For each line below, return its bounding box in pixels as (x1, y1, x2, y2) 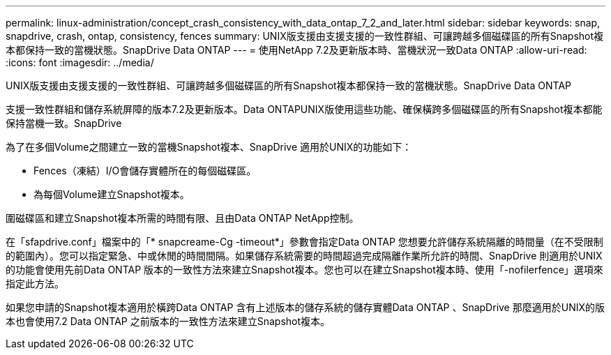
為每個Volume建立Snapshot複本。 (33, 188, 190, 200)
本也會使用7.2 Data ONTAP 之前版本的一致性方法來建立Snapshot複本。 (6, 315, 331, 327)
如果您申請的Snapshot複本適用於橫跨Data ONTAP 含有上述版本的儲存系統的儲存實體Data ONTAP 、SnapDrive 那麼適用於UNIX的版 (6, 301, 605, 313)
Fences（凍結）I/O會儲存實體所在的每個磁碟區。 (33, 165, 257, 176)
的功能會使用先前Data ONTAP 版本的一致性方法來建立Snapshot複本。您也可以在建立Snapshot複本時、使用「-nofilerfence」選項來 (6, 264, 603, 275)
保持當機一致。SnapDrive (6, 117, 122, 129)
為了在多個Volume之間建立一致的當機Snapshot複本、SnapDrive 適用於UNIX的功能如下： (6, 141, 412, 153)
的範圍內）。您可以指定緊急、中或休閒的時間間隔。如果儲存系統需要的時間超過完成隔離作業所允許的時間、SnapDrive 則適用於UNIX (6, 250, 603, 262)
